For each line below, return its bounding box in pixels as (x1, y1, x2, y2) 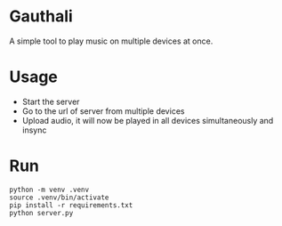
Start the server (21, 96, 80, 107)
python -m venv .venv (9, 185, 90, 194)
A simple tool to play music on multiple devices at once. (9, 36, 214, 46)
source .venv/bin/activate (9, 193, 109, 202)
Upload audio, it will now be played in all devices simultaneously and (21, 115, 274, 125)
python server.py (9, 208, 74, 217)
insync (21, 125, 47, 135)
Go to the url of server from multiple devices (21, 105, 185, 117)
